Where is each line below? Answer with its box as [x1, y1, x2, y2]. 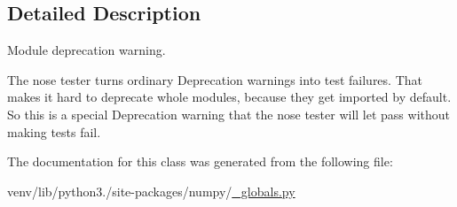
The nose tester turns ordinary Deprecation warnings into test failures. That [7, 70, 422, 88]
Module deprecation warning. [7, 41, 166, 59]
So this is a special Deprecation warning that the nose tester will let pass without [7, 104, 450, 123]
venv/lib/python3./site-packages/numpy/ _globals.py [7, 181, 295, 200]
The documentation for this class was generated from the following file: [7, 152, 393, 171]
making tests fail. [7, 122, 101, 141]
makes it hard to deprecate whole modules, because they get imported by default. [7, 88, 452, 106]
